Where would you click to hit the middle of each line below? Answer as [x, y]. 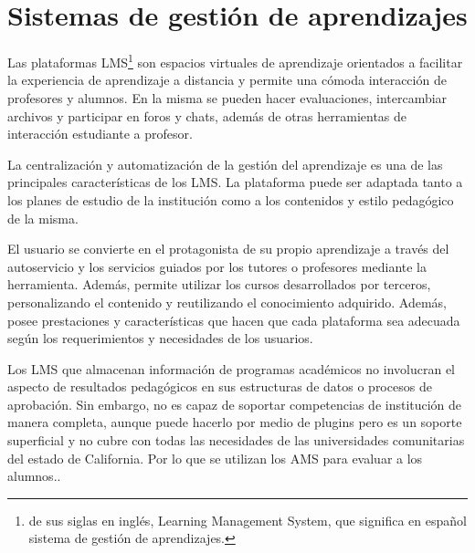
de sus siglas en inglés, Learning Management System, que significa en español [248, 520]
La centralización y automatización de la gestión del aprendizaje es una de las [225, 164]
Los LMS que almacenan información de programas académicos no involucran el [231, 368]
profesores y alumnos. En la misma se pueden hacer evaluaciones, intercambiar [227, 97]
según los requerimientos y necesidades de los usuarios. [160, 338]
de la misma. [43, 218]
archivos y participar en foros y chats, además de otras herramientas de [207, 115]
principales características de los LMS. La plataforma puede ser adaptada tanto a [235, 182]
